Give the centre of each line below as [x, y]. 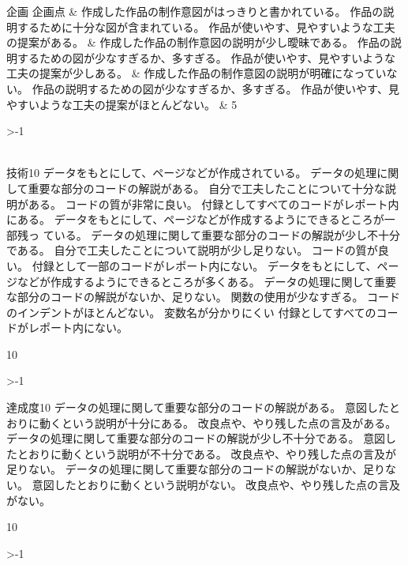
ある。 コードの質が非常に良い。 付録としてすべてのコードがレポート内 [213, 203]
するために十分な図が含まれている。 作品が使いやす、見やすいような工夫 [206, 26]
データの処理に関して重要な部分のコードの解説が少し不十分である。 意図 [196, 438]
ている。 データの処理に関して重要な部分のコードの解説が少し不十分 [221, 234]
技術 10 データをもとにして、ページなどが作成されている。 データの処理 [192, 173]
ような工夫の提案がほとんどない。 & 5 [138, 104]
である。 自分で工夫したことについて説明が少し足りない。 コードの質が [192, 250]
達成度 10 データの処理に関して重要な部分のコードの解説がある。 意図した [198, 407]
